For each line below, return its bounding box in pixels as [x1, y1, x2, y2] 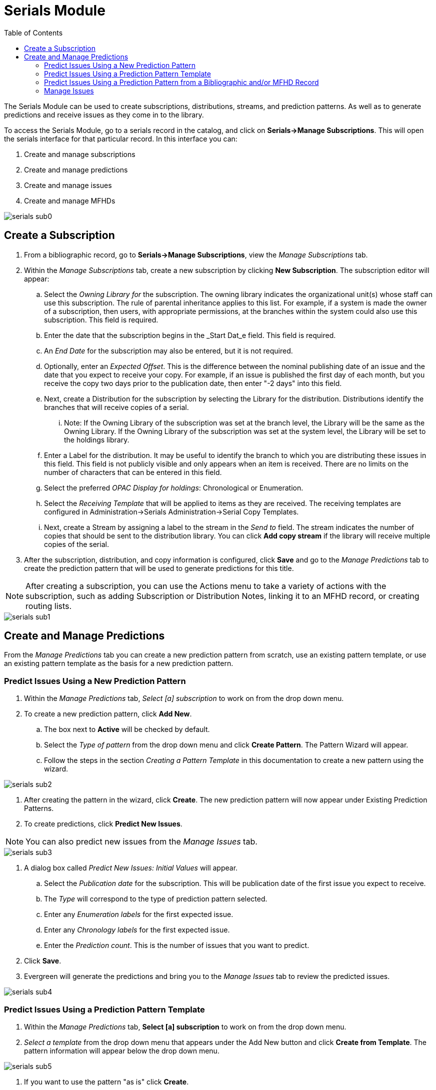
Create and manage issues [24, 180, 112, 189]
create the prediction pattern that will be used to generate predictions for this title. [24, 563, 294, 572]
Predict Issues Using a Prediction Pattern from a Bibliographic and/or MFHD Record [44, 77, 319, 86]
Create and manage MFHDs [24, 196, 115, 205]
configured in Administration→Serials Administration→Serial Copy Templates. [44, 507, 299, 516]
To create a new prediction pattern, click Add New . [24, 709, 192, 718]
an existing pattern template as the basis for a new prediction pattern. [4, 659, 233, 668]
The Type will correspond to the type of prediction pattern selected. [44, 894, 267, 903]
